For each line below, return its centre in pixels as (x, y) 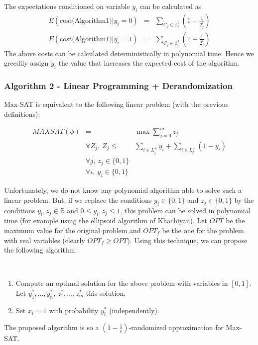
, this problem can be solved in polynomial (185, 210)
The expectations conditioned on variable (67, 6)
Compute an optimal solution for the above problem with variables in (122, 283)
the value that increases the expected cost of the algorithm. (149, 63)
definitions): (22, 114)
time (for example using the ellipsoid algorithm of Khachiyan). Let (106, 220)
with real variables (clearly (45, 240)
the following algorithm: (41, 250)
